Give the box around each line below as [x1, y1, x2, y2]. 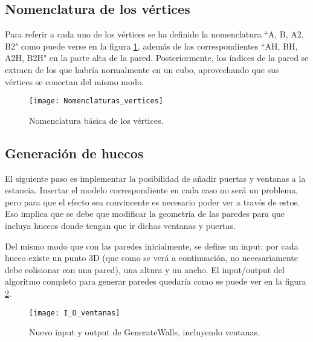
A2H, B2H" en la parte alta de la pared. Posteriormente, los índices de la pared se [5, 51, 309, 64]
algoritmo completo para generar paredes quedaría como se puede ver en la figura [5, 275, 306, 288]
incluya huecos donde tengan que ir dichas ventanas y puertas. [5, 219, 236, 231]
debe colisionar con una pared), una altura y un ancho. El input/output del [5, 263, 285, 276]
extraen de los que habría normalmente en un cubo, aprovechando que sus [5, 63, 279, 76]
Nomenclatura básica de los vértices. [29, 114, 164, 126]
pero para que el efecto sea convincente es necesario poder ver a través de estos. [5, 195, 300, 208]
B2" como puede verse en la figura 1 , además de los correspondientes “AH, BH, [5, 39, 298, 52]
